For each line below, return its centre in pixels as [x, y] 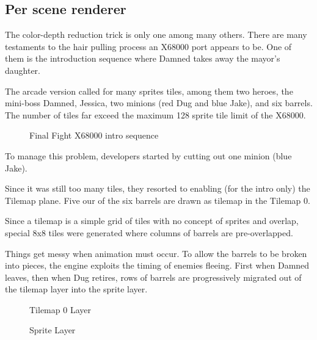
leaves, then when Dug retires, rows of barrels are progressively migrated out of [153, 277]
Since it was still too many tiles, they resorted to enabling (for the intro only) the [158, 188]
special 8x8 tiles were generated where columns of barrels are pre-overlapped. [149, 232]
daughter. [23, 70]
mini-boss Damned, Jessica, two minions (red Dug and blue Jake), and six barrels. [159, 103]
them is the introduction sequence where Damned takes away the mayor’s [143, 58]
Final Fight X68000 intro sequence [94, 135]
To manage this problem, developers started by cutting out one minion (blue [148, 155]
